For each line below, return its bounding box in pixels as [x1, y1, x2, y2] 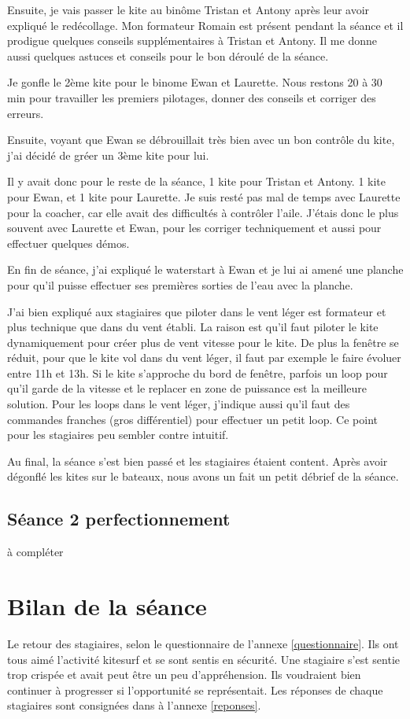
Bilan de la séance [7, 590, 207, 622]
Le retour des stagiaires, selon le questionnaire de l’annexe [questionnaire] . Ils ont [7, 635, 399, 651]
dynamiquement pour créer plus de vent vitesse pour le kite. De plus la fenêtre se [7, 334, 399, 350]
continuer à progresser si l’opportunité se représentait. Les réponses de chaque [7, 681, 383, 698]
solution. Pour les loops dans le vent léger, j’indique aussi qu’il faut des [7, 396, 350, 412]
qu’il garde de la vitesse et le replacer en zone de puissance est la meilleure [7, 380, 368, 396]
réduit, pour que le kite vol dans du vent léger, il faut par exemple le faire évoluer [7, 349, 401, 366]
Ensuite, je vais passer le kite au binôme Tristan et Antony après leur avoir [7, 2, 370, 17]
